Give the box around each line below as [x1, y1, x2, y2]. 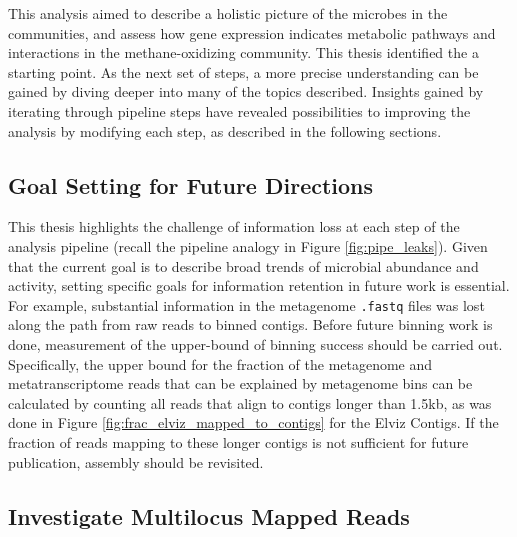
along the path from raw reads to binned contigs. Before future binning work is [8, 314, 493, 335]
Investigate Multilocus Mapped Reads [8, 500, 410, 531]
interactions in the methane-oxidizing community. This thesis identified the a [8, 42, 479, 63]
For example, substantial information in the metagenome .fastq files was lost [8, 294, 485, 315]
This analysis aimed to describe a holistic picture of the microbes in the [8, 3, 448, 23]
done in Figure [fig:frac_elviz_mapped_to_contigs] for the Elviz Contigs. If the [8, 412, 499, 433]
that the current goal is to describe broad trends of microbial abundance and [8, 255, 479, 276]
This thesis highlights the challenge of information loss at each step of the [8, 216, 460, 237]
